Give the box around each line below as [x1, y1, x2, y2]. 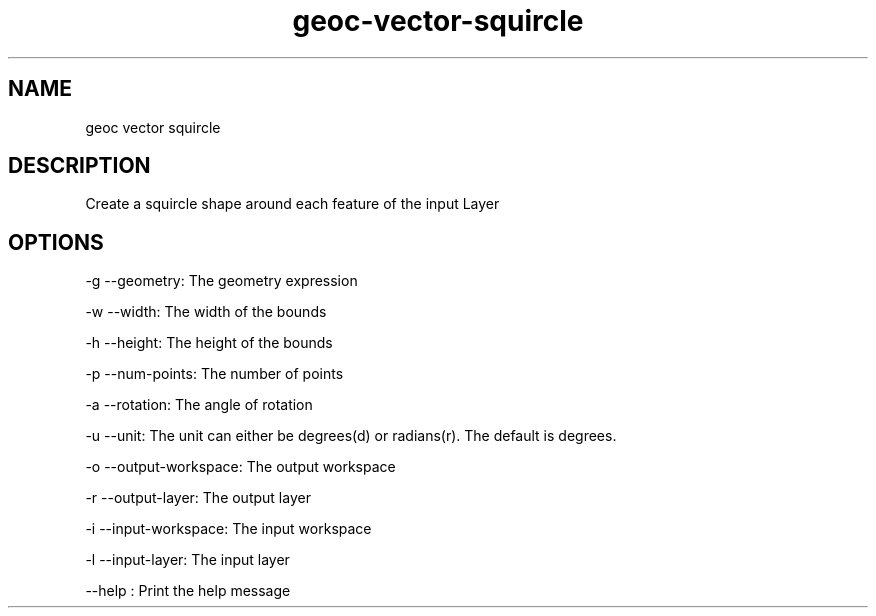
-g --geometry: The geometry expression [85, 272, 358, 290]
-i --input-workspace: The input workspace [85, 520, 372, 538]
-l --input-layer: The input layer [85, 551, 290, 569]
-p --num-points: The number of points [85, 365, 344, 383]
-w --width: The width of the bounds [85, 303, 327, 321]
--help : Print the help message [85, 582, 291, 600]
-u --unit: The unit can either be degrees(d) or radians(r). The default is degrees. [85, 427, 617, 445]
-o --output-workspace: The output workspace [85, 458, 396, 476]
